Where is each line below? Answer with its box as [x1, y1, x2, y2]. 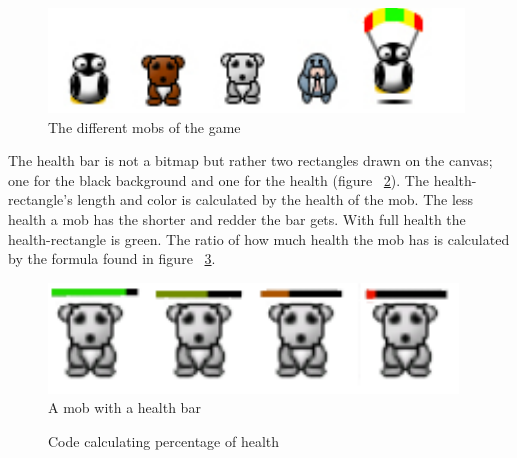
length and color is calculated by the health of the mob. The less [77, 189, 474, 210]
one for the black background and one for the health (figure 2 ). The [8, 169, 429, 190]
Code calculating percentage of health [48, 430, 280, 451]
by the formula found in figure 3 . [8, 248, 216, 269]
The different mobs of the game [48, 116, 241, 137]
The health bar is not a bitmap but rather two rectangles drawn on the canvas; [8, 150, 493, 171]
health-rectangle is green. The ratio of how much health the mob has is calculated [8, 228, 510, 249]
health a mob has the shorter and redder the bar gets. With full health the [8, 208, 466, 229]
